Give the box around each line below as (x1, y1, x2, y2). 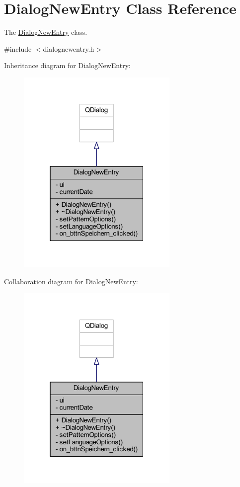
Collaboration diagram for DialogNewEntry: (4, 276, 138, 286)
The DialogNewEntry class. (4, 27, 87, 37)
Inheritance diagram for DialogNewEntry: (4, 60, 131, 71)
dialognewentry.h (43, 43, 94, 54)
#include (4, 43, 32, 54)
